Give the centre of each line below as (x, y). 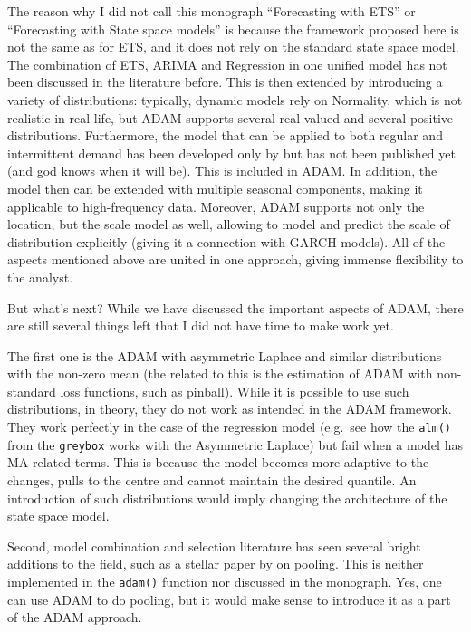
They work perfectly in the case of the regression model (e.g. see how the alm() (230, 427)
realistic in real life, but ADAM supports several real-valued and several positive (231, 117)
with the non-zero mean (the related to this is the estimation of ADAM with (220, 373)
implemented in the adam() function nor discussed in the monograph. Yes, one (225, 581)
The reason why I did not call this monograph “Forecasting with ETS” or (211, 11)
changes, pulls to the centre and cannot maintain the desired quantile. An (212, 479)
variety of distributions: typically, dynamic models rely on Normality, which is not (235, 99)
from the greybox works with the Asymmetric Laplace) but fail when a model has (235, 444)
